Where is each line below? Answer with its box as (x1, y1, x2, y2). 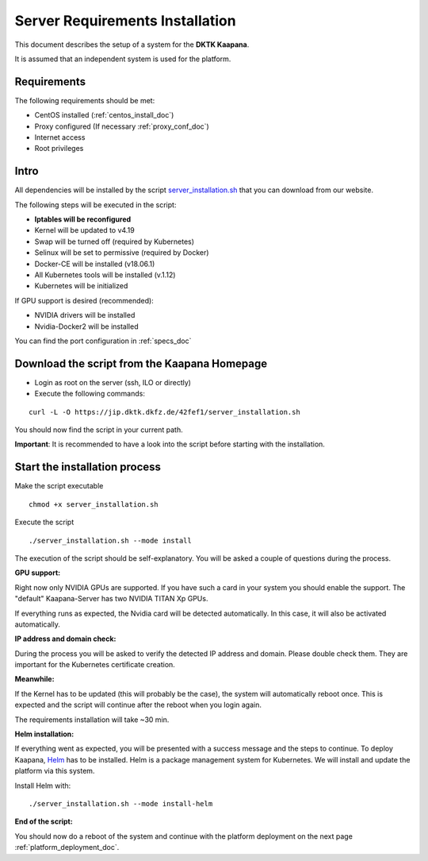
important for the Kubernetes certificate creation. (14, 660, 176, 670)
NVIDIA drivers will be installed (34, 311, 136, 320)
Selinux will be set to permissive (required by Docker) (34, 248, 209, 257)
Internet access (34, 133, 86, 142)
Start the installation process (14, 461, 162, 474)
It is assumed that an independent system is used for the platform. (14, 54, 231, 64)
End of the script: (14, 817, 73, 826)
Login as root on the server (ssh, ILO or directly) (34, 377, 192, 387)
